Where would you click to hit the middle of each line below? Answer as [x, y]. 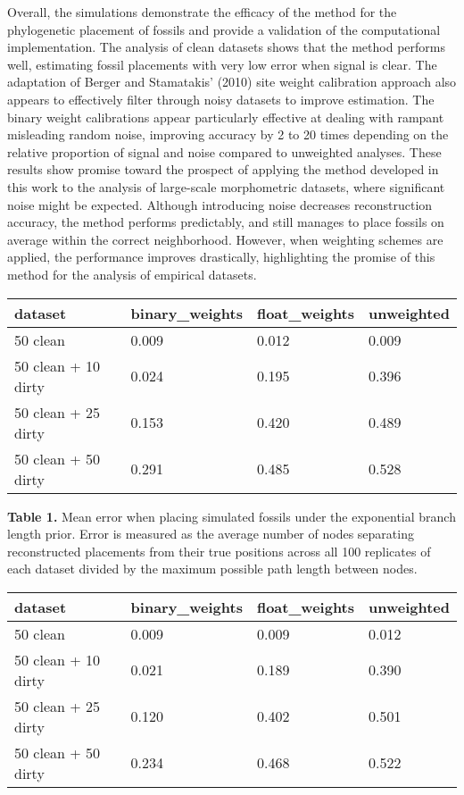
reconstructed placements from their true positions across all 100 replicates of [219, 551]
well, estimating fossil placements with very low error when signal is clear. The [222, 64]
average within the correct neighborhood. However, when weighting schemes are [225, 239]
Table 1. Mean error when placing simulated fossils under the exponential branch [232, 516]
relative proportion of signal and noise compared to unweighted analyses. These [224, 151]
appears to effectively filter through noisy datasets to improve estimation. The [221, 99]
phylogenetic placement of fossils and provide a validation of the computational [224, 29]
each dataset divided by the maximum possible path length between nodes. [212, 569]
